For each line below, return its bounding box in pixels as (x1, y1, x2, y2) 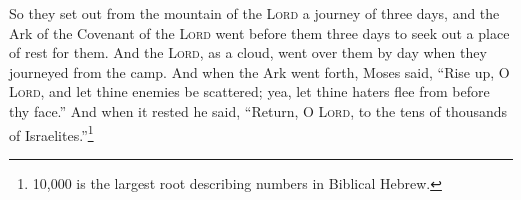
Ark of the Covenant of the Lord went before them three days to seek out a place (9, 22, 510, 43)
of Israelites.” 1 (9, 121, 94, 145)
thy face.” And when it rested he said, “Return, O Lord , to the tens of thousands (9, 100, 508, 121)
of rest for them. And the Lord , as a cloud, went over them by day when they (9, 42, 487, 63)
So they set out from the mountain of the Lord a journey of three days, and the (9, 3, 500, 23)
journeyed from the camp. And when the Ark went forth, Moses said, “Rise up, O (9, 61, 510, 82)
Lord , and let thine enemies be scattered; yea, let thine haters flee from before (9, 81, 490, 102)
